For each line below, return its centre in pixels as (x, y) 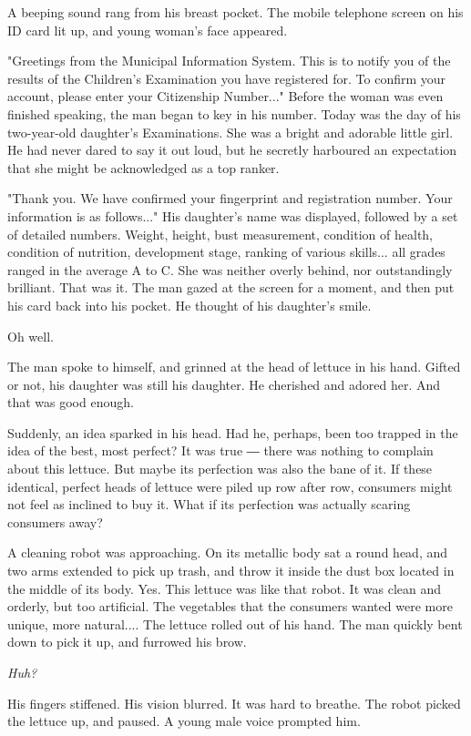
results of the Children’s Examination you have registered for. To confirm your (227, 78)
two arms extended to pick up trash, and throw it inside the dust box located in (231, 571)
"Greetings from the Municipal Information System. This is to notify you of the (229, 61)
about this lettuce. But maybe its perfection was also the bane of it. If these (220, 469)
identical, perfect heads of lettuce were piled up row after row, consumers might (230, 486)
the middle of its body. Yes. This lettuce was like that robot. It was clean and (225, 588)
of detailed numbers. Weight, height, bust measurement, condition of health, (220, 234)
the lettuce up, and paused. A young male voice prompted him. (184, 721)
